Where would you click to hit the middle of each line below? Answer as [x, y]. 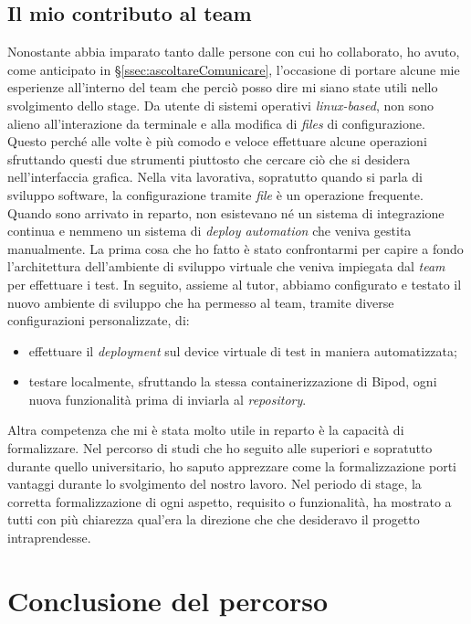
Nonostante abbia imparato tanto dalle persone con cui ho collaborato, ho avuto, [234, 52]
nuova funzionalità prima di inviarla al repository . [167, 399]
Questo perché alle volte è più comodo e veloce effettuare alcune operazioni [217, 141]
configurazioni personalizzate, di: [99, 320]
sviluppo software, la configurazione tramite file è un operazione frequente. [215, 194]
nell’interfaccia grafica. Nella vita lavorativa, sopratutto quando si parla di [215, 177]
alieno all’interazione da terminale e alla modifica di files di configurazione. [216, 123]
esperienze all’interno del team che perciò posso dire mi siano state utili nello [223, 87]
